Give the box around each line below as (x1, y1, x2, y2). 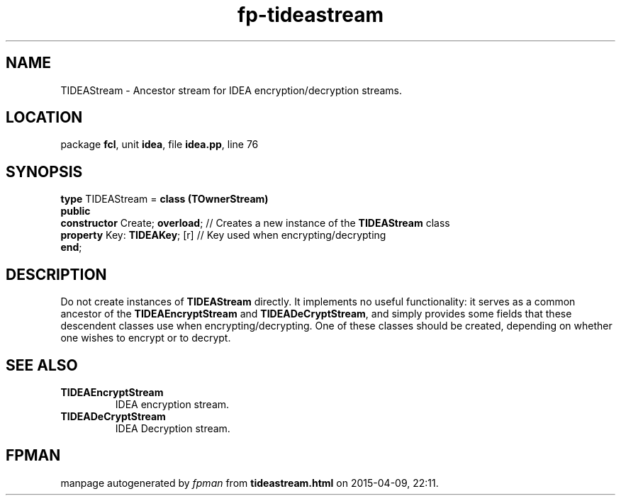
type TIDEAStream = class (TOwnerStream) (60, 193, 269, 206)
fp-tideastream (237, 3, 384, 27)
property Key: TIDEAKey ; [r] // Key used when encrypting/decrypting (60, 229, 386, 242)
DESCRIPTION (6, 265, 107, 283)
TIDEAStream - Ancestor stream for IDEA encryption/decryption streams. (60, 84, 402, 96)
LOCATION (6, 108, 83, 127)
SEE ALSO (6, 356, 78, 374)
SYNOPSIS (6, 162, 83, 181)
